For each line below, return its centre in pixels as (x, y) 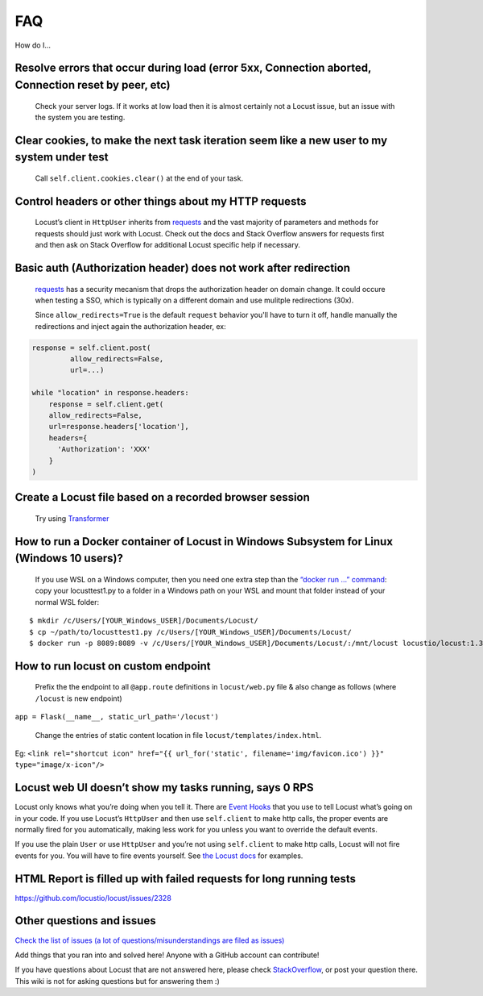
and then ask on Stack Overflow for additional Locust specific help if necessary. (168, 245)
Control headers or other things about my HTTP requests (161, 201)
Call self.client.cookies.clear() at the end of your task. (139, 178)
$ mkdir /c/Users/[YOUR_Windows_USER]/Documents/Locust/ (144, 621)
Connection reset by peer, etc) (93, 85)
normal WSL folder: (67, 602)
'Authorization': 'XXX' (104, 449)
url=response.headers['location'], (119, 427)
